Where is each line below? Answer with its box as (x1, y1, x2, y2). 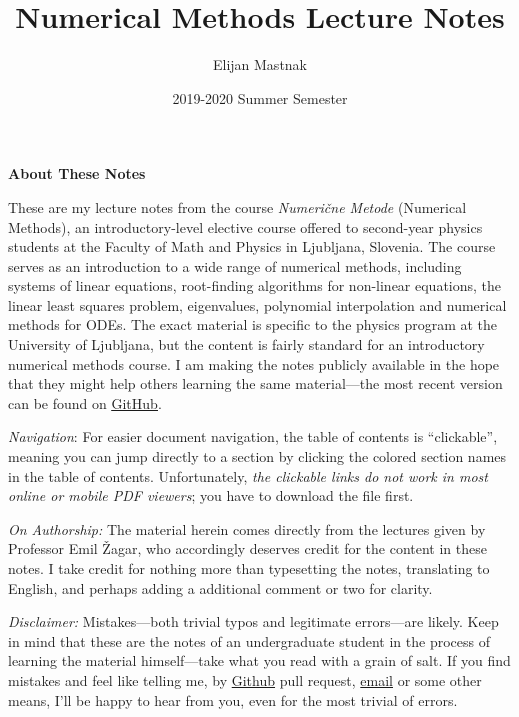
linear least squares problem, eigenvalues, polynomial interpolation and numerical (8, 294, 507, 315)
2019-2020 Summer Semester (172, 87, 348, 108)
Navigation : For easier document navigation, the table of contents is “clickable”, (8, 426, 498, 447)
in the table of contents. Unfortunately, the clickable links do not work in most (8, 465, 488, 486)
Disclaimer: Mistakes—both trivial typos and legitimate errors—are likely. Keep (8, 611, 499, 632)
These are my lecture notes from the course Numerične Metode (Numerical (8, 196, 467, 217)
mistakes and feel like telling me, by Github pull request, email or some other (8, 669, 482, 690)
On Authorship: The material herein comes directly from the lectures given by (8, 518, 486, 539)
